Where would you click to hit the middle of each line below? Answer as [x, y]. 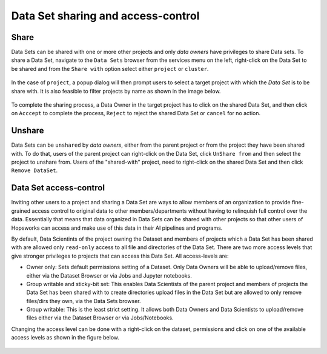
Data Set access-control [58, 188]
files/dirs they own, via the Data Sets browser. [84, 301]
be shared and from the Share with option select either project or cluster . [110, 68]
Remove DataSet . [35, 170]
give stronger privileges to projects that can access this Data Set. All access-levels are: [120, 256]
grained [21, 211]
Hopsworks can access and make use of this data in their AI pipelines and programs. [117, 228]
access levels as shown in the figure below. [65, 338]
